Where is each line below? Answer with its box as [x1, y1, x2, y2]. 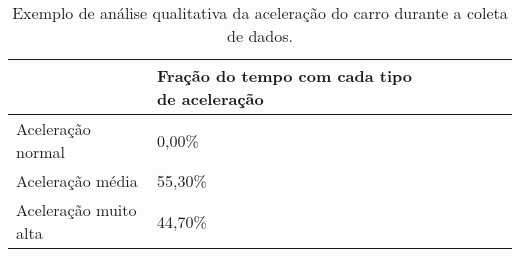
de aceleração [157, 87, 264, 110]
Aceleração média [16, 169, 138, 192]
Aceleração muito [16, 198, 137, 221]
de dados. [227, 24, 293, 47]
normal [16, 140, 65, 163]
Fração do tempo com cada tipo [157, 64, 413, 87]
